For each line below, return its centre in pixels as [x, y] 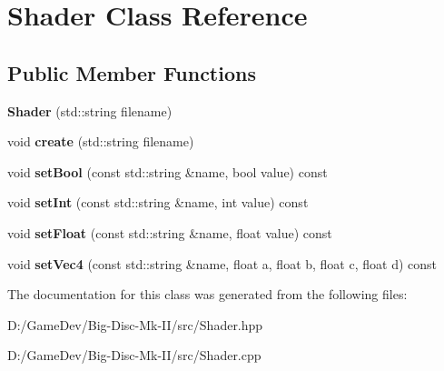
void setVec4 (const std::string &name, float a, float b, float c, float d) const [222, 263]
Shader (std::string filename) [90, 110]
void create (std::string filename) [101, 141]
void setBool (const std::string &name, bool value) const [168, 171]
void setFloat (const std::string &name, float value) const [170, 232]
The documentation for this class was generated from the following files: [207, 294]
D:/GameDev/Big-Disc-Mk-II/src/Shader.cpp [134, 355]
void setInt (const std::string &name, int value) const [158, 202]
